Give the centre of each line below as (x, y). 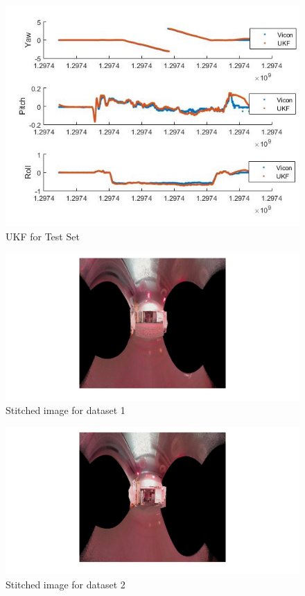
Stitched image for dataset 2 (66, 584)
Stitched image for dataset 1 (66, 410)
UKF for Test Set (43, 236)
